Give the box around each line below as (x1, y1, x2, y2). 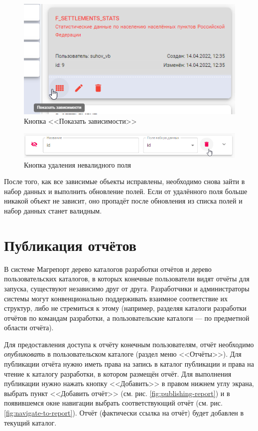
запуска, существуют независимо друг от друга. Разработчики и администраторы (4, 283, 250, 293)
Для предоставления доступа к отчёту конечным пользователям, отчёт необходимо (4, 339, 254, 349)
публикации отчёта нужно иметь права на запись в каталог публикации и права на (4, 359, 255, 369)
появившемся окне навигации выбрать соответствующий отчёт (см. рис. (4, 398, 223, 408)
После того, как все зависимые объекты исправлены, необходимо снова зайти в (4, 176, 245, 187)
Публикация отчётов (4, 234, 136, 255)
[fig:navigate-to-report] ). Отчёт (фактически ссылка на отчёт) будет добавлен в (4, 408, 244, 418)
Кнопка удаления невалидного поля (24, 159, 131, 170)
